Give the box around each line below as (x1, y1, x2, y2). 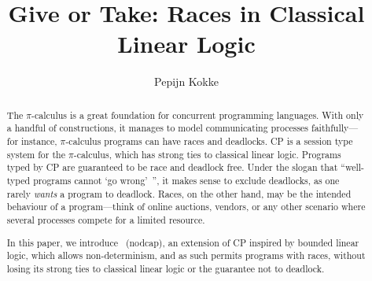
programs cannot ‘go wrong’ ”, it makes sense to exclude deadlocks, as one (33, 173, 340, 187)
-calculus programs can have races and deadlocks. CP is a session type (65, 135, 353, 148)
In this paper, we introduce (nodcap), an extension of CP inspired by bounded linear (6, 235, 359, 249)
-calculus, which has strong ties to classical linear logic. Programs (73, 147, 341, 161)
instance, (21, 135, 57, 148)
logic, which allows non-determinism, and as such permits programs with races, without (6, 249, 366, 262)
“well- (341, 161, 365, 174)
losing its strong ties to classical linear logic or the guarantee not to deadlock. (6, 261, 325, 275)
